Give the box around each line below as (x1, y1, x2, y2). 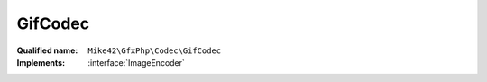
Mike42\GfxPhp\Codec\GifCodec (87, 45, 222, 56)
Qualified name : (16, 45, 78, 56)
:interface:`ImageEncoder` (87, 57, 185, 68)
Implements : (16, 57, 66, 68)
